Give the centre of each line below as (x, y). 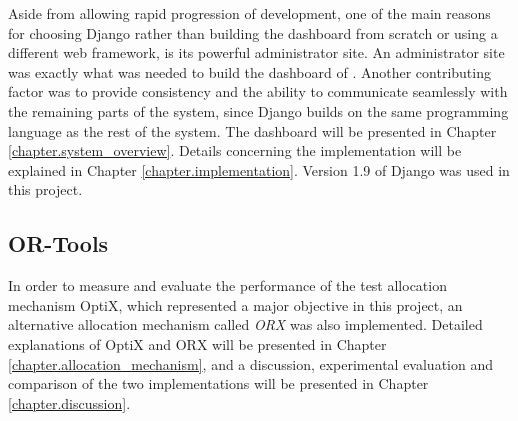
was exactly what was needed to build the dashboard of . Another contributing (249, 71)
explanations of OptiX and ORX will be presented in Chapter (197, 343)
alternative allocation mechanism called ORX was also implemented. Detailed (245, 324)
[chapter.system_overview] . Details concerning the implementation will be (235, 150)
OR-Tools (58, 243)
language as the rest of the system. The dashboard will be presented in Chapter (252, 130)
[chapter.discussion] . (69, 402)
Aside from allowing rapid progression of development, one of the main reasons (249, 13)
